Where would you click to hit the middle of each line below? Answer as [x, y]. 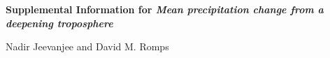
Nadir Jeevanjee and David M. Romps [87, 46]
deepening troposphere [59, 23]
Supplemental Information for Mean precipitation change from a [165, 9]
